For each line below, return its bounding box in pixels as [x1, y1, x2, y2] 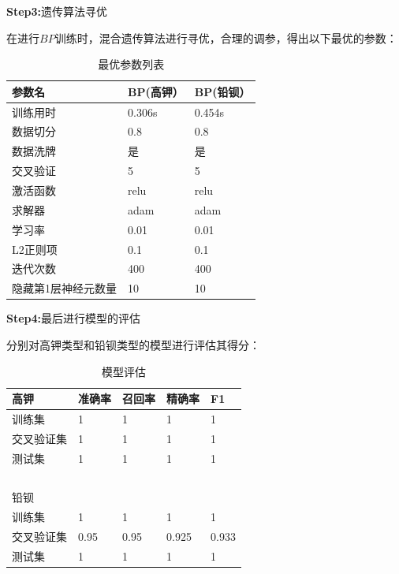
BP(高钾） [128, 83, 184, 99]
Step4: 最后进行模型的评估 [6, 310, 141, 326]
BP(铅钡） [194, 83, 251, 99]
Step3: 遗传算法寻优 [6, 3, 108, 19]
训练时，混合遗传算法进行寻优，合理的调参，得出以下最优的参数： [54, 29, 397, 46]
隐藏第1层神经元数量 [12, 280, 117, 296]
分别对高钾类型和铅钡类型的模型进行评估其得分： [6, 336, 260, 352]
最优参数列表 [98, 56, 165, 73]
